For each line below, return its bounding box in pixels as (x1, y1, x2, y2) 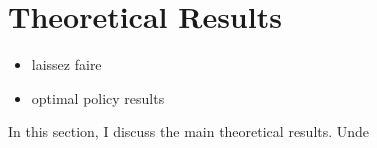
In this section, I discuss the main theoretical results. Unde (8, 121, 370, 142)
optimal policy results (31, 87, 165, 108)
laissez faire (31, 54, 102, 75)
